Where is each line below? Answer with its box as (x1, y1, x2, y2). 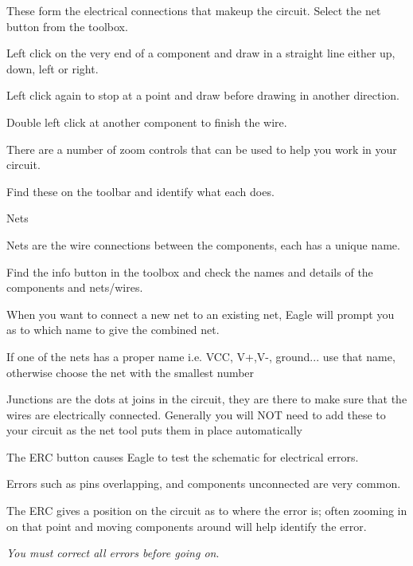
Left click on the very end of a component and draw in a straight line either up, (6, 45, 395, 61)
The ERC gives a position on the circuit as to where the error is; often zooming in (6, 502, 407, 519)
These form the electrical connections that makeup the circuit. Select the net (6, 2, 381, 18)
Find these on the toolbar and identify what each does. (6, 183, 275, 199)
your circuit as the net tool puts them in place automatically (6, 422, 303, 438)
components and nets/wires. (6, 279, 143, 296)
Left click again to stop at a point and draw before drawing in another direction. (6, 87, 400, 104)
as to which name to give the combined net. (6, 321, 220, 338)
